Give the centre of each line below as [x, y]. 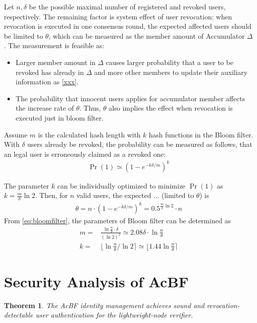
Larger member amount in [55, 62]
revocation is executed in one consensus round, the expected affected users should [128, 26]
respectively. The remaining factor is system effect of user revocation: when [118, 16]
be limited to [24, 35]
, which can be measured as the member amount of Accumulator [147, 35]
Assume [16, 134]
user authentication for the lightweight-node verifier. [114, 315]
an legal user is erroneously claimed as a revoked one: [85, 154]
